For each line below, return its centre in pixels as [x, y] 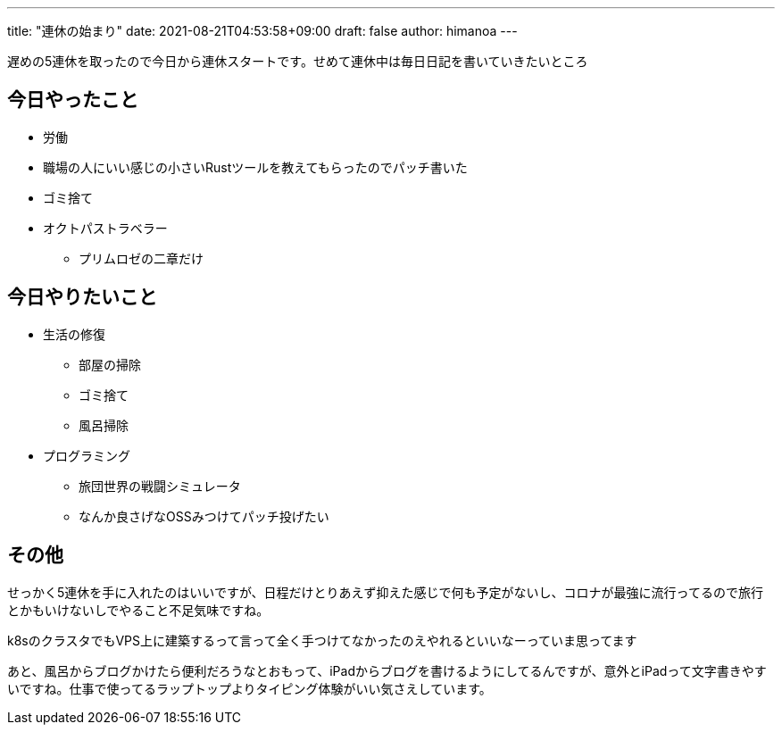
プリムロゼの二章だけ [141, 258]
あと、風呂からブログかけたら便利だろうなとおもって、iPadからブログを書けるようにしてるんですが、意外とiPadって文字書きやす [387, 670]
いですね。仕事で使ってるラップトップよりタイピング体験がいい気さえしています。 [250, 688]
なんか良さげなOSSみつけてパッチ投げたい [204, 516]
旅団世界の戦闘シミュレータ [160, 486]
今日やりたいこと [82, 297]
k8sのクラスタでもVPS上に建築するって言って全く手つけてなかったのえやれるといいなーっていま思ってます [322, 640]
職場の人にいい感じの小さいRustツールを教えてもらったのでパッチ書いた [255, 167]
